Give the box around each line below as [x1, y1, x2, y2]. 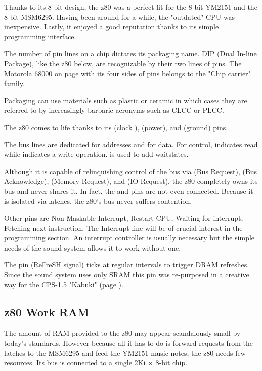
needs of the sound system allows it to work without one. [4, 242, 181, 253]
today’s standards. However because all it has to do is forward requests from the [4, 338, 253, 348]
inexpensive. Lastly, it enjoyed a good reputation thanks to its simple [4, 21, 219, 32]
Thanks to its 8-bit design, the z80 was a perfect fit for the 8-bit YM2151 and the [4, 2, 257, 12]
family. [4, 78, 25, 89]
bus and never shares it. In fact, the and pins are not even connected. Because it [4, 185, 253, 196]
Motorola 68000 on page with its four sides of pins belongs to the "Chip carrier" [4, 68, 251, 78]
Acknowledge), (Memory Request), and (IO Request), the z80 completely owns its [4, 176, 258, 186]
